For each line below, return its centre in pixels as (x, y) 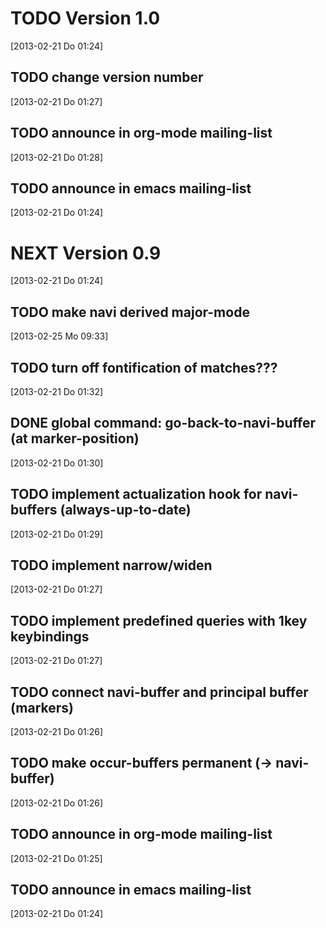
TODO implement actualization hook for (136, 494)
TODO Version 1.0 (85, 18)
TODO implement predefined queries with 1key (159, 620)
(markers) (42, 707)
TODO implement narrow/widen (111, 565)
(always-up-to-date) (125, 510)
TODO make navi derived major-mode (130, 312)
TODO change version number (107, 77)
